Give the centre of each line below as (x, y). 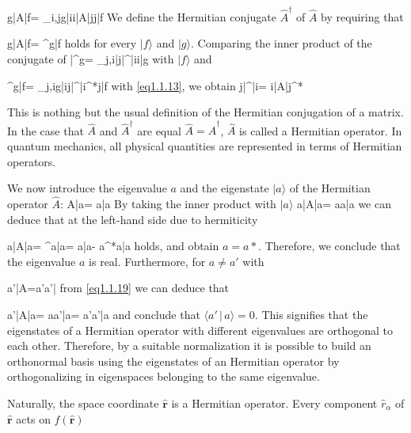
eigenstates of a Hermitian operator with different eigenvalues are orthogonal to (200, 330)
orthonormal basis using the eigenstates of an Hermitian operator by (173, 361)
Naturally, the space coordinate (83, 403)
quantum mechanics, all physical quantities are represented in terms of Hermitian (205, 146)
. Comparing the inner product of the (281, 43)
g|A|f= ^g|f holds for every (72, 43)
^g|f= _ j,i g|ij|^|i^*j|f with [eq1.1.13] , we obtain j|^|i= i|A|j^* (155, 85)
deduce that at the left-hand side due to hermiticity (133, 219)
